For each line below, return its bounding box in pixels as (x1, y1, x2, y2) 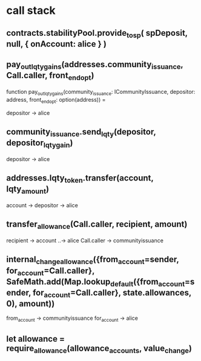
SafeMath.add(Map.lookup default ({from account (6, 276, 185, 288)
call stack (6, 4, 56, 18)
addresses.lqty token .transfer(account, (6, 173, 154, 185)
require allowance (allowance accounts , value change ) (6, 343, 193, 355)
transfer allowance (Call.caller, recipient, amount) (6, 219, 188, 231)
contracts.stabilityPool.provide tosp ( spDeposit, (6, 28, 188, 39)
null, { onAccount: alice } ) (6, 39, 107, 49)
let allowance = (6, 334, 65, 344)
